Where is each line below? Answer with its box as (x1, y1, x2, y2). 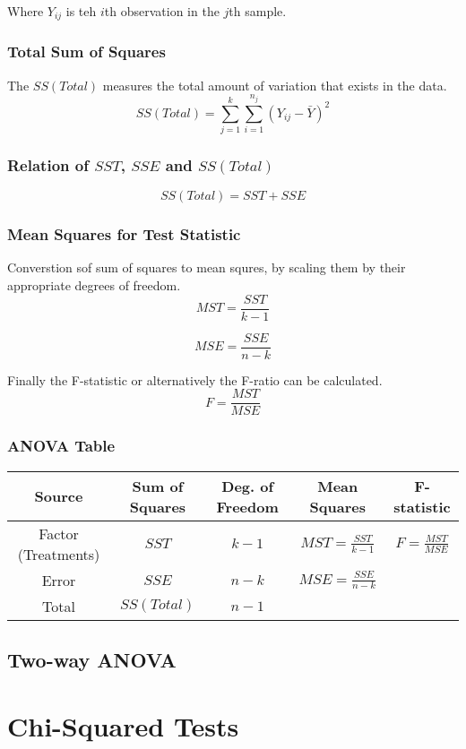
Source (34, 486, 83, 507)
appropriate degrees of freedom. (7, 276, 181, 295)
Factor (39, 522, 79, 544)
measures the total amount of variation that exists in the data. (102, 75, 447, 94)
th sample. (229, 2, 287, 20)
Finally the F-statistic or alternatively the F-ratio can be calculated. (7, 370, 383, 389)
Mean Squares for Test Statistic (7, 223, 241, 245)
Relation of (7, 153, 89, 176)
